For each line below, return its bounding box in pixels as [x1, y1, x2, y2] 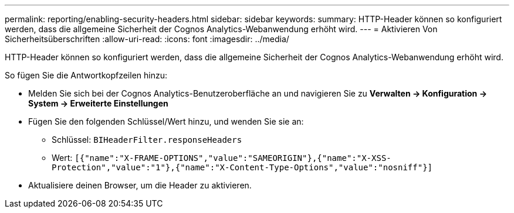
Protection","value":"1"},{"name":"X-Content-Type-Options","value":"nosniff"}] [52, 163, 433, 172]
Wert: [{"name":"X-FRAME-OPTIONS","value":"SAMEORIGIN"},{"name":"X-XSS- [52, 153, 391, 163]
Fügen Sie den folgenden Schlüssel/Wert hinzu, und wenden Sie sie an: [28, 116, 304, 126]
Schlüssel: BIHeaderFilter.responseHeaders [52, 135, 242, 145]
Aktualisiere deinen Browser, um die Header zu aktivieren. [28, 180, 252, 190]
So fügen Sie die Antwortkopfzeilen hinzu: [5, 70, 167, 80]
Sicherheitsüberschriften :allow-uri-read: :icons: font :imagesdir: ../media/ [5, 34, 289, 44]
